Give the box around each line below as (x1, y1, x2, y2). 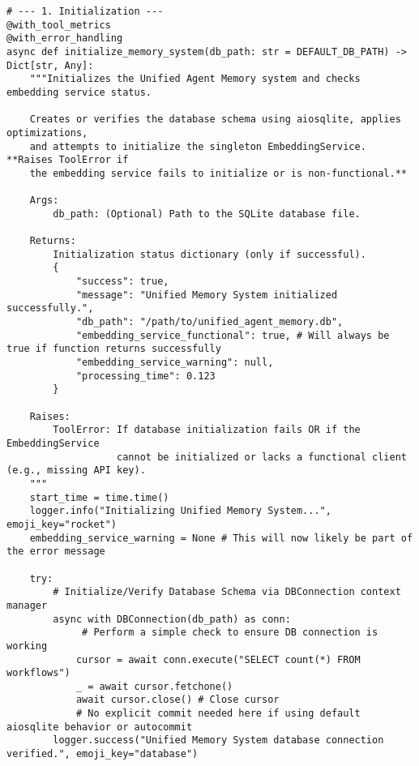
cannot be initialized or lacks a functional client (117, 451, 407, 463)
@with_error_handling (6, 32, 123, 45)
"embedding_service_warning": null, (75, 357, 274, 369)
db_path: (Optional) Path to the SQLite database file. (53, 208, 361, 220)
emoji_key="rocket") (6, 518, 118, 530)
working (6, 640, 48, 652)
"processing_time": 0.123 (75, 370, 216, 382)
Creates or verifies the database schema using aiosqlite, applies (29, 113, 401, 126)
